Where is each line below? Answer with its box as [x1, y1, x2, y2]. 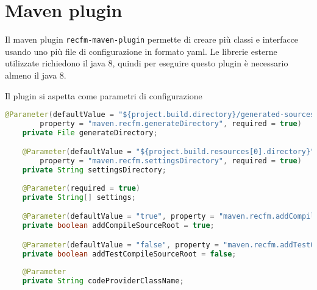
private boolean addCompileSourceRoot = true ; [22, 221, 215, 230]
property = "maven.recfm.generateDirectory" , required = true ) [40, 119, 302, 129]
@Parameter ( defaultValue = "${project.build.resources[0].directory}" [22, 147, 315, 157]
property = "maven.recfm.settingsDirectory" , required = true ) [40, 157, 302, 166]
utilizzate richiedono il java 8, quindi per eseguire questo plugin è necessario [5, 57, 288, 69]
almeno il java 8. [5, 68, 66, 81]
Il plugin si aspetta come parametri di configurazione [5, 89, 202, 102]
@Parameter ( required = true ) [22, 183, 140, 193]
